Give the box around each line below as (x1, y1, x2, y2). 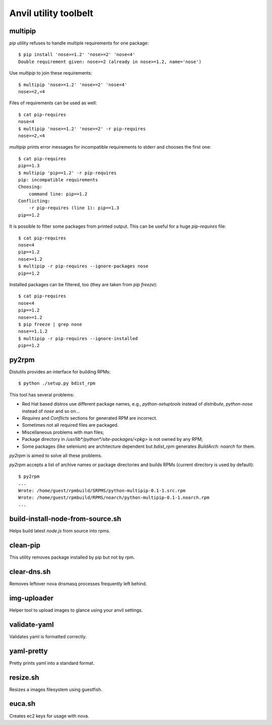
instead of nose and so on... (22, 408, 80, 414)
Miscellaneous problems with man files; (22, 429, 104, 435)
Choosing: (18, 184, 42, 190)
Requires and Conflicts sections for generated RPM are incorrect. (22, 415, 158, 421)
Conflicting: (18, 198, 50, 204)
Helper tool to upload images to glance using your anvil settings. (9, 607, 143, 613)
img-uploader (9, 594, 54, 602)
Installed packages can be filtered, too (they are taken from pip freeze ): (9, 282, 158, 287)
